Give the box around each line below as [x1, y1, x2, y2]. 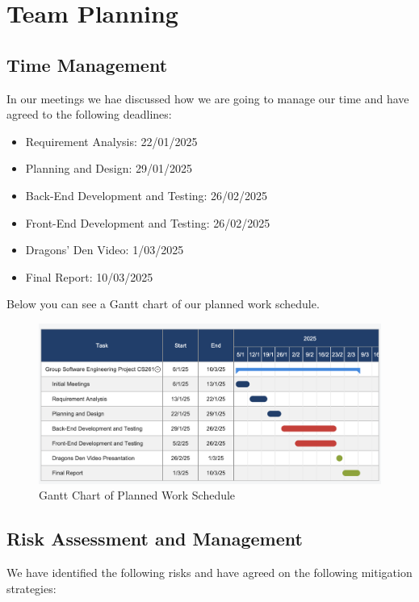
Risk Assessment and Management [6, 526, 303, 551]
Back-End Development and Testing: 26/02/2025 [25, 186, 268, 203]
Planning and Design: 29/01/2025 [25, 160, 193, 177]
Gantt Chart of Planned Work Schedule [39, 487, 236, 504]
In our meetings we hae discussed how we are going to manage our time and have [6, 90, 409, 107]
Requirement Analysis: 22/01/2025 [25, 132, 198, 149]
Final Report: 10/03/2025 [25, 268, 153, 285]
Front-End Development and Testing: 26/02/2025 [25, 214, 270, 231]
